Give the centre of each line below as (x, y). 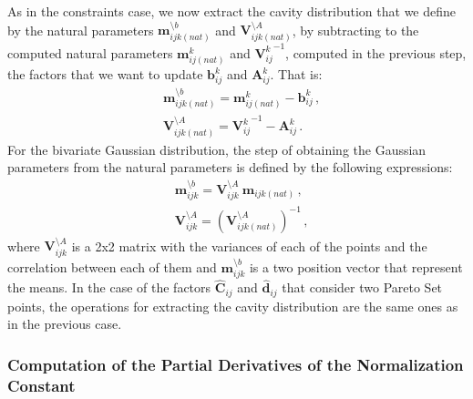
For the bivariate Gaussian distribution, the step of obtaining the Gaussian (217, 149)
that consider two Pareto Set (362, 287)
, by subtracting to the (355, 30)
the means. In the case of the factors (109, 287)
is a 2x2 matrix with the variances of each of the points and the (249, 246)
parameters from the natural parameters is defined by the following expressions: (230, 167)
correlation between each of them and (112, 266)
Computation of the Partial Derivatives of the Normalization (236, 364)
